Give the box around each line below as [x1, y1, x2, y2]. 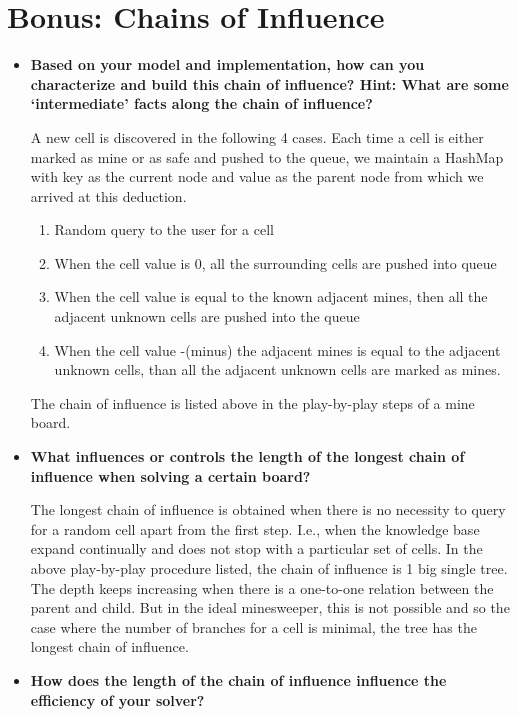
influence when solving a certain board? [30, 465, 311, 486]
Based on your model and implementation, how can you [30, 54, 425, 75]
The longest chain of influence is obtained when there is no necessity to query [30, 499, 506, 520]
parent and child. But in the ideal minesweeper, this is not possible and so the [30, 597, 510, 618]
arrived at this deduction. [30, 185, 187, 206]
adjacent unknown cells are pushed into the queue [54, 306, 360, 327]
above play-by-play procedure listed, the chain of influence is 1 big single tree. [30, 558, 508, 578]
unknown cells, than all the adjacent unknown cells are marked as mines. [54, 359, 501, 380]
